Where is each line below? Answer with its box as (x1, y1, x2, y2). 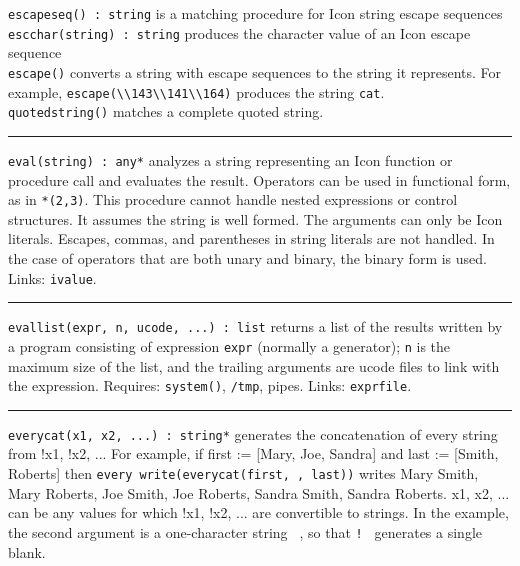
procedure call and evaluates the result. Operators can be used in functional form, (8, 169, 511, 190)
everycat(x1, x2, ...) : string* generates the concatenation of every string (8, 423, 498, 444)
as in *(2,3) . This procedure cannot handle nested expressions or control (8, 189, 458, 210)
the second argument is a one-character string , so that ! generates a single (8, 521, 482, 542)
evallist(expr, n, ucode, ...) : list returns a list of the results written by (8, 316, 503, 337)
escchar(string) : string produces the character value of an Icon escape (8, 22, 471, 43)
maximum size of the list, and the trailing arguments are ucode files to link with (8, 355, 500, 376)
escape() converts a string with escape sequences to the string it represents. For (8, 61, 502, 82)
